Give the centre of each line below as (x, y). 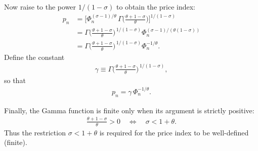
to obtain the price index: (156, 7)
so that (15, 80)
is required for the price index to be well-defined (174, 132)
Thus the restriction (35, 132)
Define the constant (34, 57)
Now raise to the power (40, 7)
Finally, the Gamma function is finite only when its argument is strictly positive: (129, 110)
